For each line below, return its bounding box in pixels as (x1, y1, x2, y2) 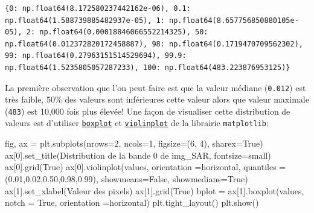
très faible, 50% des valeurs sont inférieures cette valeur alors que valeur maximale (5, 93, 309, 106)
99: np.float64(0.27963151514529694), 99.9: (5, 51, 187, 60)
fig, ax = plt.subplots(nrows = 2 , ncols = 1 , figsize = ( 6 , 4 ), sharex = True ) (5, 137, 263, 150)
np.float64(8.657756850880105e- (169, 16, 299, 25)
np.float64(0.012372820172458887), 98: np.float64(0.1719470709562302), (5, 39, 303, 48)
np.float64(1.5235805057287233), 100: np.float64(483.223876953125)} (5, 63, 290, 72)
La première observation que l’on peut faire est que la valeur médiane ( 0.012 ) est (5, 81, 306, 94)
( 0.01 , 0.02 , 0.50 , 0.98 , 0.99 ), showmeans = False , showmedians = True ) (5, 172, 248, 185)
